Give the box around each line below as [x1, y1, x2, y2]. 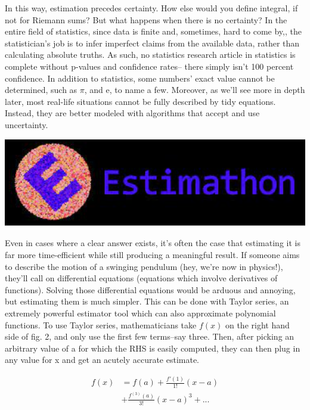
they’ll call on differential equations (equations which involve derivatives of [5, 272, 278, 284]
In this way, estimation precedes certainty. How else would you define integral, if [5, 2, 298, 14]
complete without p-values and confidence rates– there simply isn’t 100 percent [5, 60, 294, 72]
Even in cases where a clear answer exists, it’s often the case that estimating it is [5, 237, 300, 249]
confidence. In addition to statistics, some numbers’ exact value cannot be [5, 72, 275, 84]
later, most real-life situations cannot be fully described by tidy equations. [5, 95, 276, 107]
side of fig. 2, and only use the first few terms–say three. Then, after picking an [5, 330, 294, 343]
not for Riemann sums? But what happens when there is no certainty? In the [5, 13, 287, 26]
